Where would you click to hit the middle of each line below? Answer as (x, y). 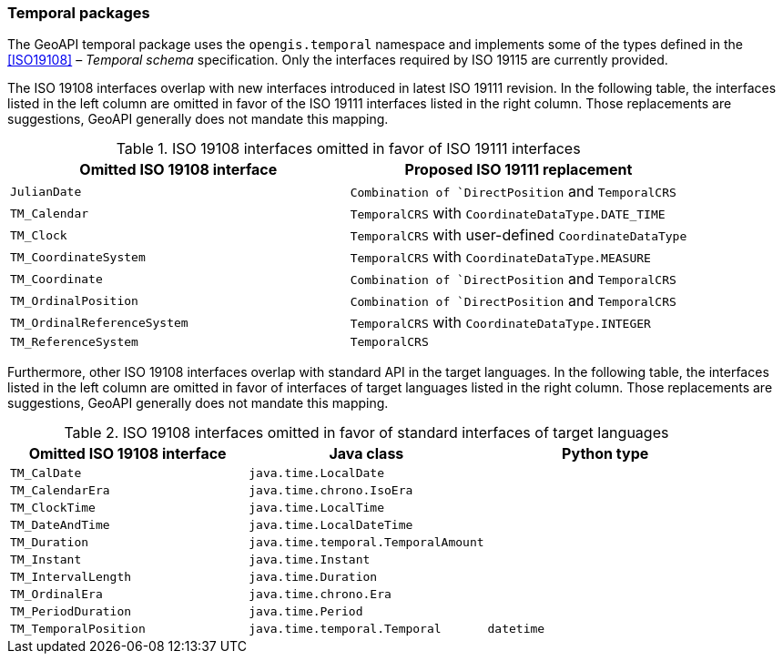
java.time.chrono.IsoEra (331, 491)
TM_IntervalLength (71, 577)
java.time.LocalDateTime (331, 525)
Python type (605, 454)
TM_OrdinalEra (56, 595)
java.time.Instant (310, 560)
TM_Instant (46, 560)
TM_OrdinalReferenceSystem (99, 322)
